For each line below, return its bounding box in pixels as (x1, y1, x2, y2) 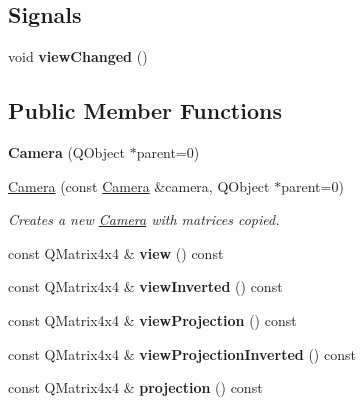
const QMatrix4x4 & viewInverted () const (8, 276, 283, 297)
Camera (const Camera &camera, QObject (8, 175, 270, 196)
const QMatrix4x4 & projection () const (8, 377, 263, 398)
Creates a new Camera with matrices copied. (8, 209, 280, 230)
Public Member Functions (8, 95, 282, 126)
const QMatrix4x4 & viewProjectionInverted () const (8, 343, 356, 364)
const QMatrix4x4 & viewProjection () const (8, 309, 297, 330)
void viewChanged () (8, 46, 148, 67)
